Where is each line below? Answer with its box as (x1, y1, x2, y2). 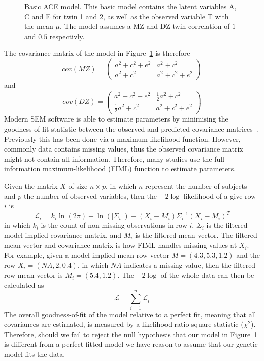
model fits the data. (4, 348, 65, 359)
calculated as (4, 279, 44, 290)
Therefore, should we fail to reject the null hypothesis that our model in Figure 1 (4, 328, 258, 339)
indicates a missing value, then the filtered (124, 259, 256, 270)
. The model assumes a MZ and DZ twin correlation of (59, 21, 230, 32)
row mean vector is (4, 269, 63, 280)
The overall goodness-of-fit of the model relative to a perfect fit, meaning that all (4, 309, 256, 319)
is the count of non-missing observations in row (41, 220, 187, 230)
